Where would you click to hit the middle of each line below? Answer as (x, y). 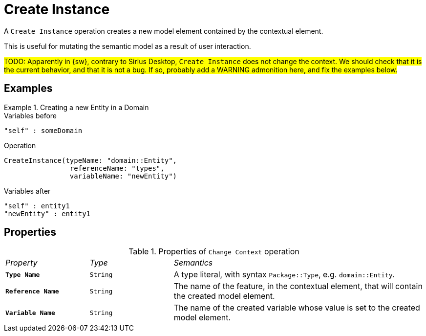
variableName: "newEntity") (123, 176)
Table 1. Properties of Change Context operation (214, 252)
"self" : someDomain (43, 130)
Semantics (193, 263)
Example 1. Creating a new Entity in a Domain (76, 107)
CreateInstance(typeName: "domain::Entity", (91, 160)
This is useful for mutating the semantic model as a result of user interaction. (128, 46)
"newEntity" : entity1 (47, 213)
